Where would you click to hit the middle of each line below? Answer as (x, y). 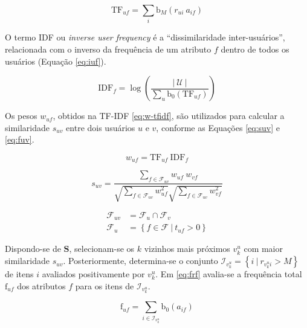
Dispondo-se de (33, 249)
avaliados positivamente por (93, 274)
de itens (19, 274)
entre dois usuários (101, 127)
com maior (263, 249)
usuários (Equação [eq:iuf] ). (56, 61)
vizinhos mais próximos (187, 249)
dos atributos (41, 285)
